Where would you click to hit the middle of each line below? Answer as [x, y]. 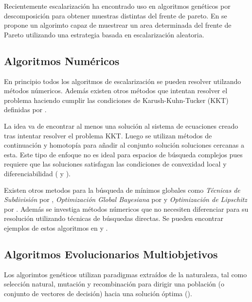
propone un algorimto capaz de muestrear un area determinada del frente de [118, 25]
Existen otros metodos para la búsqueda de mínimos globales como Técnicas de [122, 190]
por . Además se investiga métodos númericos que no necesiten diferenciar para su [126, 209]
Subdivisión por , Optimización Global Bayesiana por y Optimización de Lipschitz [126, 199]
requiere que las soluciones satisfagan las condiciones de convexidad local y [115, 164]
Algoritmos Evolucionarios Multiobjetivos [111, 254]
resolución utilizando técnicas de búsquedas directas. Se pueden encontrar [114, 218]
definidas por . [25, 109]
